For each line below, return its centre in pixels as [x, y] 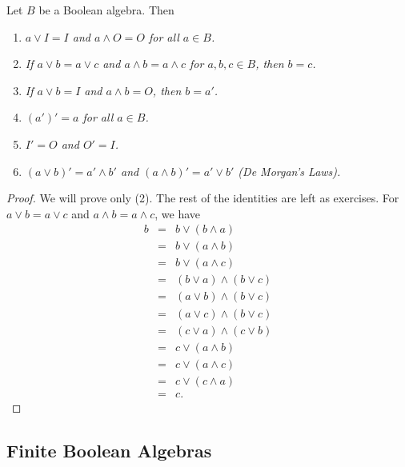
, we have [178, 213]
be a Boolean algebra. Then [106, 10]
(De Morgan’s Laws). [289, 171]
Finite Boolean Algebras [109, 450]
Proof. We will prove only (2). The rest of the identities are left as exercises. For [203, 198]
